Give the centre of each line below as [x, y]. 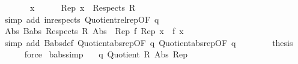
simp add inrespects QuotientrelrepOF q [82, 19]
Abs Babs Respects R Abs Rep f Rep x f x [94, 31]
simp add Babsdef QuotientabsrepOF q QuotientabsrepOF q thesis [149, 42]
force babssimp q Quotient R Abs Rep [106, 54]
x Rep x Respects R [83, 7]
